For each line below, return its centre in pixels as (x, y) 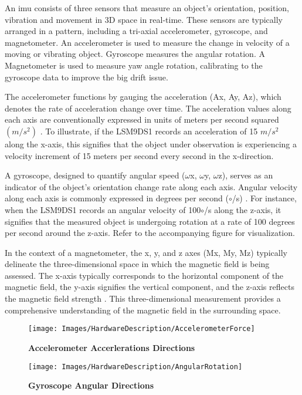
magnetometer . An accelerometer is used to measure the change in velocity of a (147, 42)
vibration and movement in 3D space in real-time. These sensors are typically (144, 19)
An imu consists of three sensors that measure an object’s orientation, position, (147, 8)
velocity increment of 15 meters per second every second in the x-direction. (139, 155)
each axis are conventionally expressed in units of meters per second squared (142, 119)
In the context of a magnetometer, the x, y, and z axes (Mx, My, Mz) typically (146, 252)
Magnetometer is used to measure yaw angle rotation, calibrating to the (134, 65)
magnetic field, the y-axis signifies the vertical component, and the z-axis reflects (150, 287)
